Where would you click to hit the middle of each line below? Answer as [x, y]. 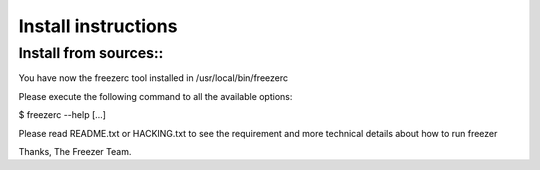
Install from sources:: [91, 53]
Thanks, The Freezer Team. [75, 151]
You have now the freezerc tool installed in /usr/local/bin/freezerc [153, 78]
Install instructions [98, 26]
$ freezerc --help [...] [62, 115]
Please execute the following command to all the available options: [155, 96]
